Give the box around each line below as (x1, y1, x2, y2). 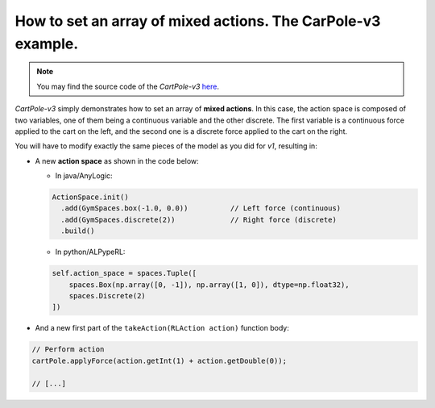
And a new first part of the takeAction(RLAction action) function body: (35, 323, 289, 333)
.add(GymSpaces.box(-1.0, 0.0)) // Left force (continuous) (60, 204, 342, 213)
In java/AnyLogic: (55, 171, 113, 181)
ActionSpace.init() (52, 193, 129, 202)
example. (14, 35, 79, 52)
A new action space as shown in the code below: (35, 156, 199, 165)
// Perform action (31, 345, 105, 354)
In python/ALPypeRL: (55, 247, 126, 257)
